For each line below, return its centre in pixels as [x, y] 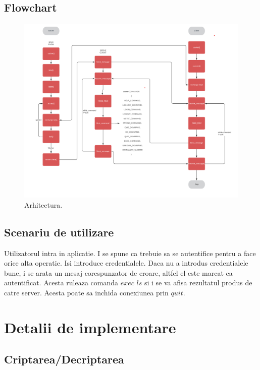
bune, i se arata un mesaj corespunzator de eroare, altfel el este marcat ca [118, 272]
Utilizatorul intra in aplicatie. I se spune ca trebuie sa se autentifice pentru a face [130, 253]
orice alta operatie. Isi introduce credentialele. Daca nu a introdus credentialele [126, 263]
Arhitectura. [43, 204]
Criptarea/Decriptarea [64, 359]
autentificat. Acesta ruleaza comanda [61, 283]
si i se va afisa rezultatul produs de [198, 283]
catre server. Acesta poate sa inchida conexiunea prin [86, 292]
